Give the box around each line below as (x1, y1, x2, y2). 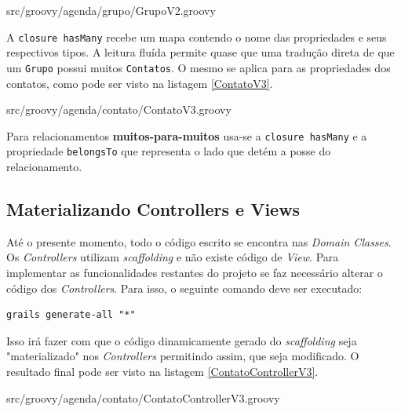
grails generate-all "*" (6, 309, 136, 321)
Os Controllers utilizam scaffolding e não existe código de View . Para (6, 249, 339, 265)
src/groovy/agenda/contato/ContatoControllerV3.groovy (6, 389, 280, 406)
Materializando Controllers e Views (6, 196, 301, 221)
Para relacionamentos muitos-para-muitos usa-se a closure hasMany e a (6, 127, 367, 144)
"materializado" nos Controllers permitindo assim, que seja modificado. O (6, 348, 359, 364)
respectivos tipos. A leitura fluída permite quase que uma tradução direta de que (6, 44, 395, 60)
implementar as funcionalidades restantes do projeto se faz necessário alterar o (6, 264, 383, 280)
